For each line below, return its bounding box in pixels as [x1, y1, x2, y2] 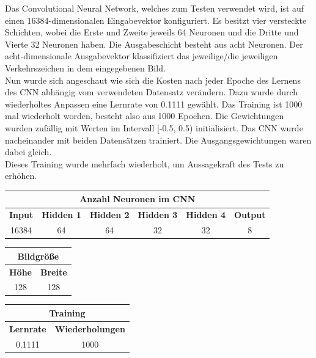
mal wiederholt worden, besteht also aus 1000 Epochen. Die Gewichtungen [5, 109, 284, 122]
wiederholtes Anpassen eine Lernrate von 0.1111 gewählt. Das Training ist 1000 [5, 97, 303, 110]
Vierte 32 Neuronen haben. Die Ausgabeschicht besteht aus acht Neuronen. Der [5, 37, 303, 50]
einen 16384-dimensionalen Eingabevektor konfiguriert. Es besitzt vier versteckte [5, 13, 307, 26]
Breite [40, 265, 67, 278]
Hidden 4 [186, 208, 226, 221]
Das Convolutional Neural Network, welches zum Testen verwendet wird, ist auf [5, 2, 304, 14]
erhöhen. [5, 169, 37, 182]
